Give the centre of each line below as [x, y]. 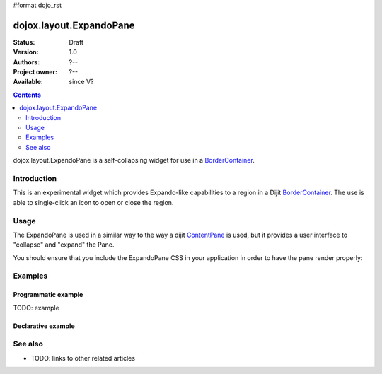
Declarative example [44, 326]
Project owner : [35, 72]
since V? [81, 82]
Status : [24, 42]
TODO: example [36, 308]
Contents [27, 95]
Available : [28, 82]
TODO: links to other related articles [83, 358]
